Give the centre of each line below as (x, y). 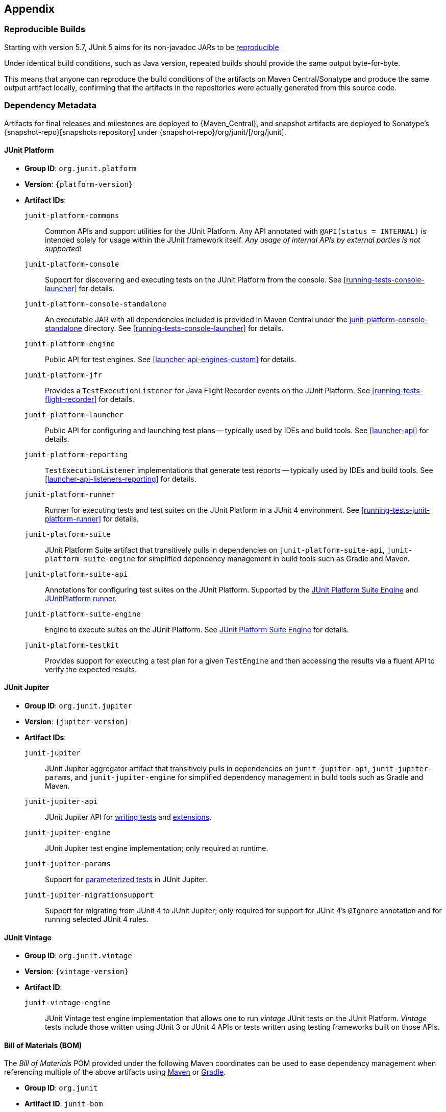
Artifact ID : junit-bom (64, 1104)
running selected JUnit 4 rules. (97, 919)
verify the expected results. (91, 669)
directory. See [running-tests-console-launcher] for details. (184, 328)
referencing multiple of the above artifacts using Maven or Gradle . (115, 1072)
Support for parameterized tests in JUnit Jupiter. (126, 879)
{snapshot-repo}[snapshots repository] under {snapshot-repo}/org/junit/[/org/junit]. (145, 132)
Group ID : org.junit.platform (81, 168)
